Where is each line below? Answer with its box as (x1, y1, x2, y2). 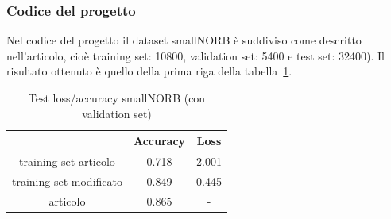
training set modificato (12, 172, 122, 189)
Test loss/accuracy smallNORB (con (28, 90, 206, 106)
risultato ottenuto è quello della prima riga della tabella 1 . (6, 63, 292, 79)
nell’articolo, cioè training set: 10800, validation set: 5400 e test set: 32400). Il (6, 47, 385, 63)
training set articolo (19, 153, 115, 170)
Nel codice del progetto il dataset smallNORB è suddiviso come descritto (6, 32, 362, 48)
